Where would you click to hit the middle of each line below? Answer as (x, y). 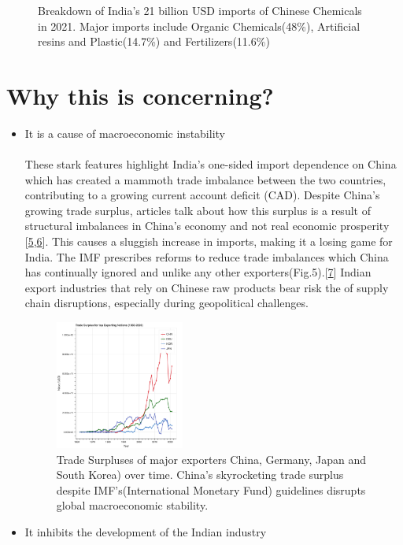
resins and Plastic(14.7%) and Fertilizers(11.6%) (154, 41)
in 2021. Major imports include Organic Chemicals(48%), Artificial (199, 26)
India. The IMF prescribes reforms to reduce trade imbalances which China (207, 256)
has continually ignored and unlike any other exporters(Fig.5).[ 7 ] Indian (198, 272)
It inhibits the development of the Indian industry (146, 532)
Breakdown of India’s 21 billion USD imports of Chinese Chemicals (200, 10)
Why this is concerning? (140, 95)
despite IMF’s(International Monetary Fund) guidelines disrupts (211, 489)
